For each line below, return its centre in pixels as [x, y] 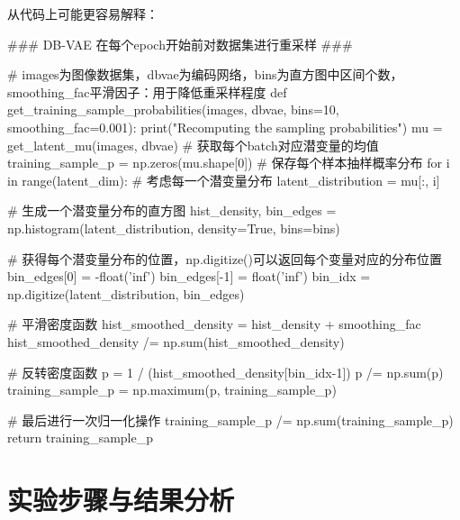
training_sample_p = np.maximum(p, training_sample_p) [172, 390]
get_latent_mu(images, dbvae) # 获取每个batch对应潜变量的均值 [193, 145]
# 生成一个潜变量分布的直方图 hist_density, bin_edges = [172, 210]
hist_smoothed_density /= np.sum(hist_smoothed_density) [176, 341]
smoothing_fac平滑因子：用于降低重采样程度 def [147, 91]
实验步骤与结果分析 [121, 500]
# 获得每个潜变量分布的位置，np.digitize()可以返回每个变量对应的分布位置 [225, 258]
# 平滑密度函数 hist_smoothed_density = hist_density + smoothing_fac [214, 324]
